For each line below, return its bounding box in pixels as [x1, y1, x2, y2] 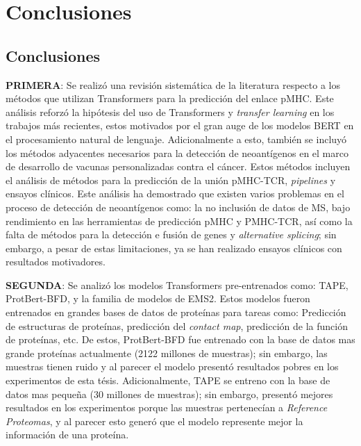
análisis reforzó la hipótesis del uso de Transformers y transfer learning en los [6, 104, 335, 119]
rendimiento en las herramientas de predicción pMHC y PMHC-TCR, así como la [6, 213, 353, 228]
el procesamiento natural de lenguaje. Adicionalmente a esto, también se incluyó [6, 131, 347, 146]
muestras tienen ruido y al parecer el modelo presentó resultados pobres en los [6, 359, 339, 374]
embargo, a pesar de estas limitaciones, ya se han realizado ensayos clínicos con [6, 240, 342, 255]
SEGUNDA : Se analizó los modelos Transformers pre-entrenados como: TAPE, [6, 277, 349, 292]
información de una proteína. [6, 427, 129, 442]
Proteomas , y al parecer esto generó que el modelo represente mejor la [6, 413, 303, 428]
